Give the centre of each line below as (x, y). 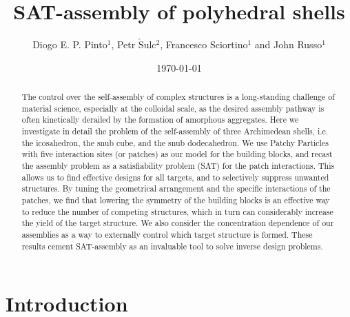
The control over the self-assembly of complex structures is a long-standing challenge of (178, 97)
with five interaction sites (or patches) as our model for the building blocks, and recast (177, 154)
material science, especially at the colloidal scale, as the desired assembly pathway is (173, 108)
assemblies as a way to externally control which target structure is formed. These (167, 234)
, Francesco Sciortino (204, 44)
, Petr (123, 44)
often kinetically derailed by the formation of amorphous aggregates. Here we (160, 120)
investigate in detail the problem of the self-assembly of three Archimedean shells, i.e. (175, 131)
